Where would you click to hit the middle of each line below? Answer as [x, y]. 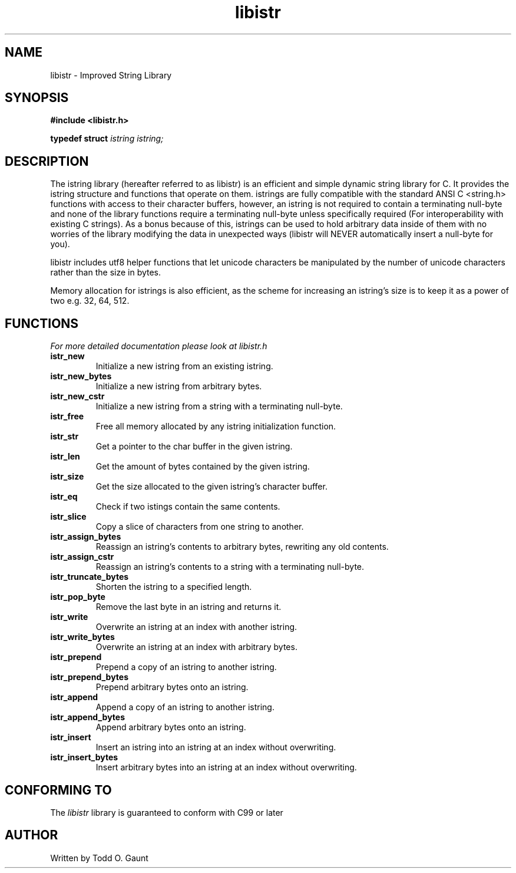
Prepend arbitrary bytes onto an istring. [172, 687]
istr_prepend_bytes [90, 677]
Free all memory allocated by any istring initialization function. [216, 426]
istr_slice [68, 517]
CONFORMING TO [58, 790]
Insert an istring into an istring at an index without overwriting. [216, 747]
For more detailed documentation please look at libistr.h [159, 346]
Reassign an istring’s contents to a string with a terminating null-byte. [230, 567]
